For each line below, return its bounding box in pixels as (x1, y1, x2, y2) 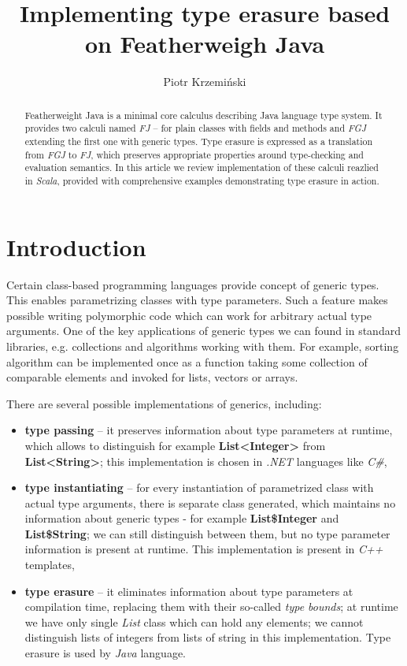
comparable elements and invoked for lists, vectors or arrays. (6, 369, 298, 385)
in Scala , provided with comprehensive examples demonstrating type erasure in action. (24, 173, 379, 187)
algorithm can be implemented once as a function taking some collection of (6, 353, 368, 370)
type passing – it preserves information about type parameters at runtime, (24, 422, 393, 438)
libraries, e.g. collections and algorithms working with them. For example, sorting (6, 337, 399, 354)
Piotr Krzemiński (163, 73, 246, 90)
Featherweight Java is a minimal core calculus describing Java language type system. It (24, 108, 383, 121)
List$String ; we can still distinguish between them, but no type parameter (24, 525, 390, 541)
